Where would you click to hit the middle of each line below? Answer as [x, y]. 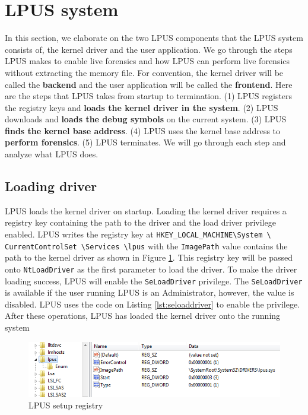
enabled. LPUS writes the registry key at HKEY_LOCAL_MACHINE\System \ [138, 234]
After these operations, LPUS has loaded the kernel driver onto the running [143, 316]
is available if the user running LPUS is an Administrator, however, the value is [150, 292]
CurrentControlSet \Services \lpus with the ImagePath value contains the [146, 245]
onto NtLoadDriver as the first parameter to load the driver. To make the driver [151, 269]
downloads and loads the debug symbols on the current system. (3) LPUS [146, 119]
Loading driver [51, 186]
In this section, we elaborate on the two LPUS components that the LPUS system [154, 38]
